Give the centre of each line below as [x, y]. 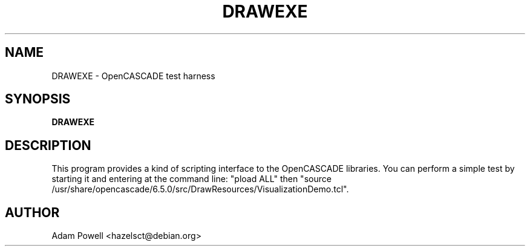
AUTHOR [32, 212]
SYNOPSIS [38, 99]
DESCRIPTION [48, 145]
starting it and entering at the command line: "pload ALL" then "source [191, 179]
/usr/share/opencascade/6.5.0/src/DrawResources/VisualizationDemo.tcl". [200, 189]
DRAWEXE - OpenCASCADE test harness [133, 76]
